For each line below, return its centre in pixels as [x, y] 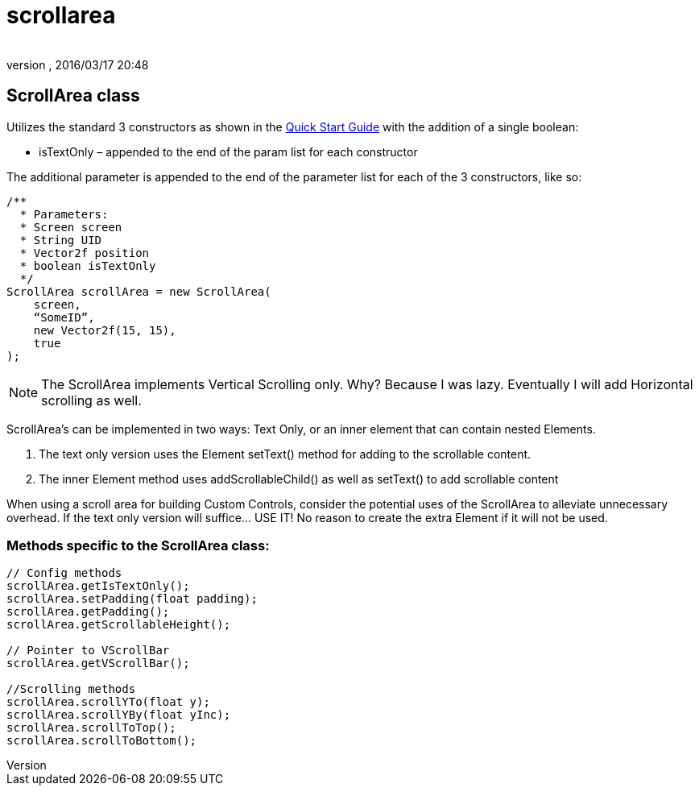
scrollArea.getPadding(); [88, 612]
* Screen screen [71, 227]
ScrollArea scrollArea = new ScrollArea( [139, 291]
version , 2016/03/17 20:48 [78, 64]
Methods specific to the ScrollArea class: [138, 545]
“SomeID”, [64, 317]
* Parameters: [64, 214]
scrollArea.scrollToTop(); [91, 728]
